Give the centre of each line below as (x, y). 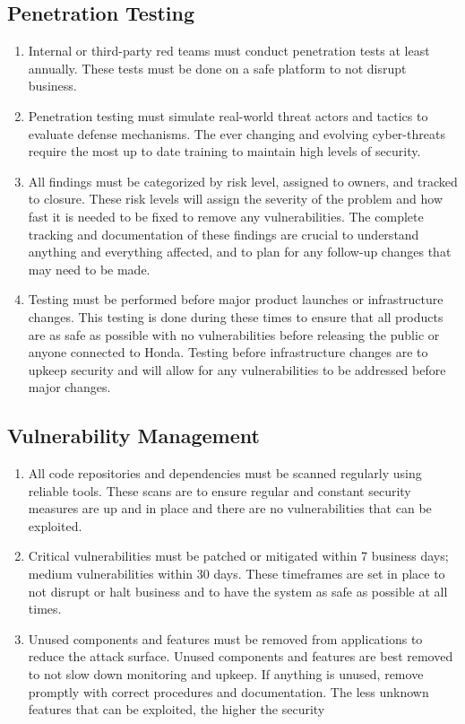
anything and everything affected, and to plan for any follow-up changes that (240, 252)
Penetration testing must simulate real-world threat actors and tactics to (228, 115)
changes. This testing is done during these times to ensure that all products (236, 316)
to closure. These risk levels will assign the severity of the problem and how (236, 199)
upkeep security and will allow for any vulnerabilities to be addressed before (237, 369)
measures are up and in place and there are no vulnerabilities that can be (230, 508)
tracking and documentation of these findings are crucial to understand (224, 234)
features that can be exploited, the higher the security (177, 709)
